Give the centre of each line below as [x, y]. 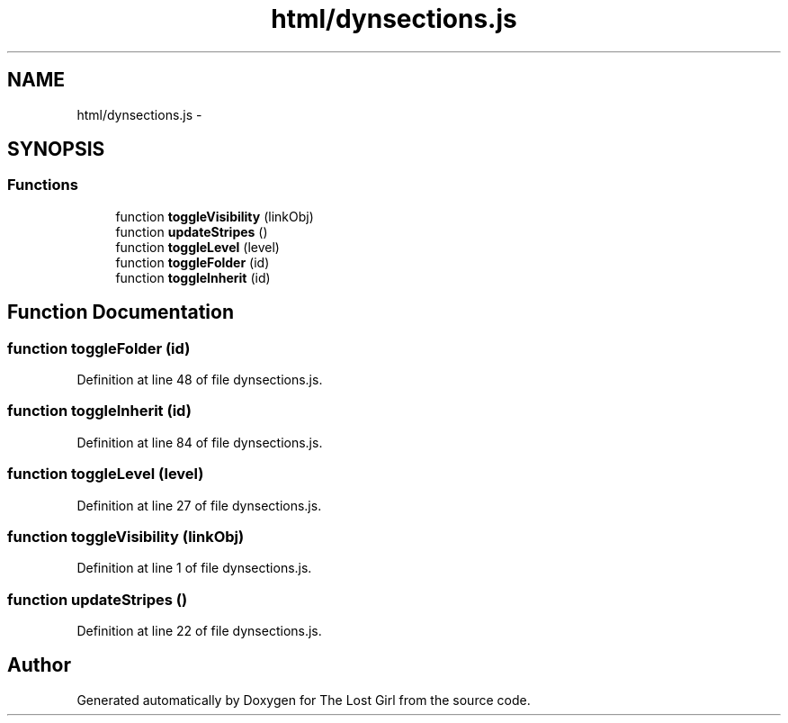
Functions [43, 185]
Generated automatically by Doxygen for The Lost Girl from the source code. [304, 700]
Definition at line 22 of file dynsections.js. [199, 631]
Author [39, 665]
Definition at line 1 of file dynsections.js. [194, 568]
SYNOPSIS [56, 149]
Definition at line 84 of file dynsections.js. [200, 442]
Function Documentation [121, 312]
